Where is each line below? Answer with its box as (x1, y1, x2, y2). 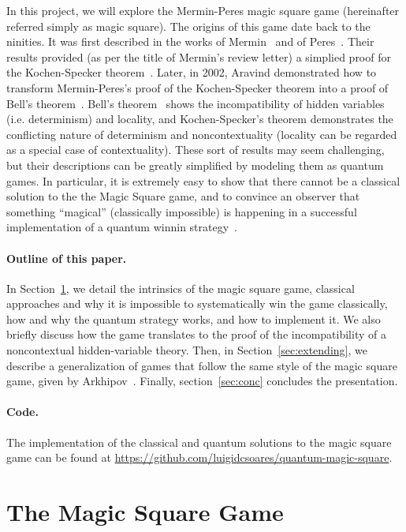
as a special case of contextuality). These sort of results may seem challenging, (6, 141, 385, 158)
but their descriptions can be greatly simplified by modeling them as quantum (6, 156, 384, 173)
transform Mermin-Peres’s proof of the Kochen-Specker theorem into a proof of (6, 79, 389, 96)
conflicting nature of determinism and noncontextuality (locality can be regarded (6, 126, 397, 142)
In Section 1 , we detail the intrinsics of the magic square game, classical (6, 279, 355, 296)
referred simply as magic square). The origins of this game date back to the (6, 17, 371, 34)
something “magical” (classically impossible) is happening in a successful (6, 203, 357, 219)
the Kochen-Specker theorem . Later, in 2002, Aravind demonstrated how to (6, 64, 377, 81)
